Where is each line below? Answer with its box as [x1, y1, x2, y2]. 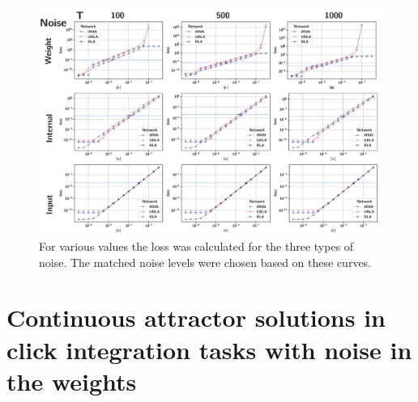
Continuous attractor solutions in [6, 301, 386, 334]
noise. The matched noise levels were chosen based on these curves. [39, 253, 372, 270]
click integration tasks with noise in [6, 332, 412, 366]
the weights [6, 364, 137, 397]
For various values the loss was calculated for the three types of [39, 237, 354, 254]
